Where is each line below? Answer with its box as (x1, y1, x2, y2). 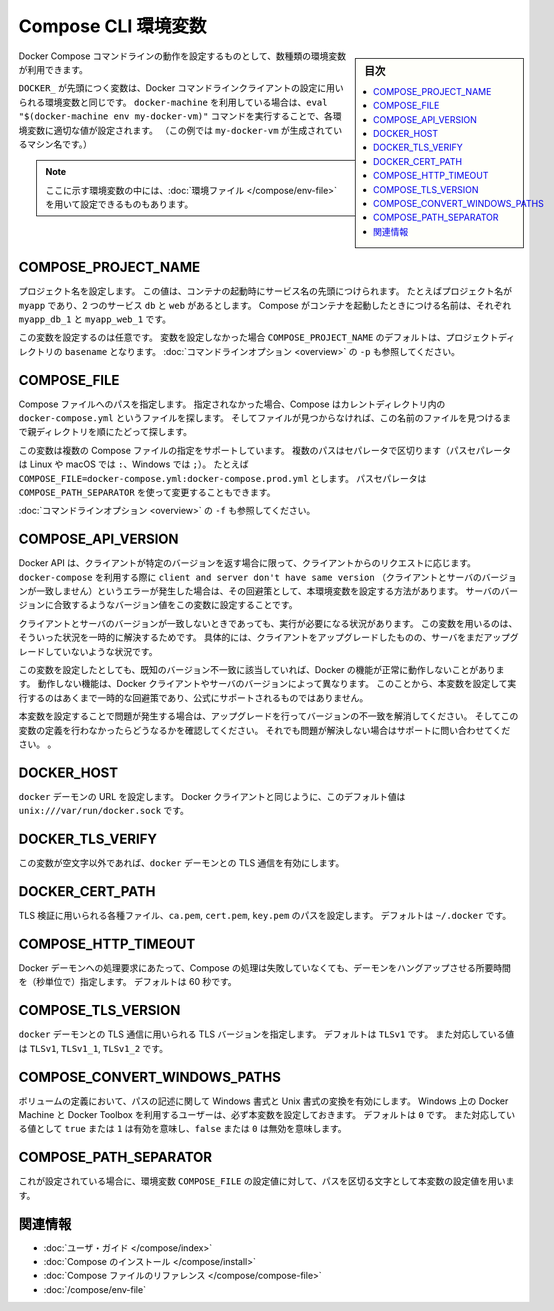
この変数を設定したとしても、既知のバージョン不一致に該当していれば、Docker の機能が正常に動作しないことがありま (18, 664, 505, 676)
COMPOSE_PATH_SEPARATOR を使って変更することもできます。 (18, 486, 276, 499)
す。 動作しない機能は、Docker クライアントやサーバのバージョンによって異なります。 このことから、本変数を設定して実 (18, 678, 517, 690)
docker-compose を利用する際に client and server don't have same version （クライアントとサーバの (18, 571, 482, 583)
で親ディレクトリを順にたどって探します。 (18, 426, 192, 438)
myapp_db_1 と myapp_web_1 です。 (18, 313, 172, 325)
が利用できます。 (18, 63, 89, 75)
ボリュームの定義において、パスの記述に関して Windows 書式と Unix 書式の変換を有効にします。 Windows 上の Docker (18, 1095, 509, 1107)
